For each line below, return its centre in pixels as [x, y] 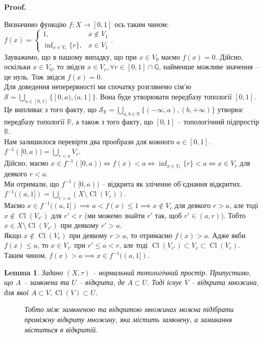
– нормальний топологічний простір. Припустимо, [172, 272]
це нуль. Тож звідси [35, 76]
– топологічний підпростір [218, 121]
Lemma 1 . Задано [34, 272]
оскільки [17, 67]
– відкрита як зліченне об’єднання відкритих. [172, 183]
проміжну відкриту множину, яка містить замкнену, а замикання [128, 319]
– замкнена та [46, 282]
